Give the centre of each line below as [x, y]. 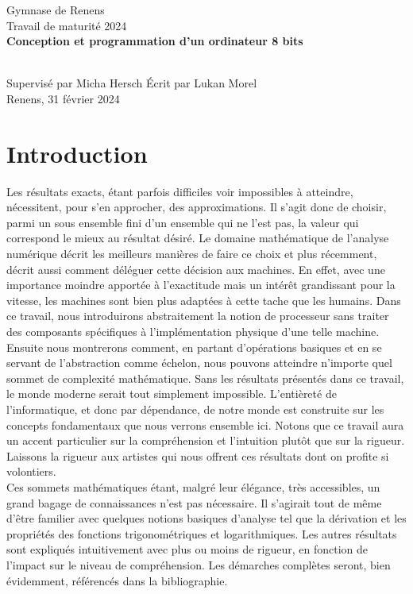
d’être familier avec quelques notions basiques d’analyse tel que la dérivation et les [206, 518]
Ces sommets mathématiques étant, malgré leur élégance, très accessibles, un [193, 486]
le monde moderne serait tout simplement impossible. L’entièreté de [172, 393]
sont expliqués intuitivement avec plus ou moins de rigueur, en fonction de [187, 549]
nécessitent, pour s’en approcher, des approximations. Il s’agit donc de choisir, [197, 207]
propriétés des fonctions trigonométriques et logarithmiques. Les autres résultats [202, 533]
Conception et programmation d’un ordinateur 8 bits [155, 41]
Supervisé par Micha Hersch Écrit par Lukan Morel [132, 83]
